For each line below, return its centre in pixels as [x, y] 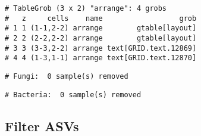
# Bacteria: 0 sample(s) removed [73, 95]
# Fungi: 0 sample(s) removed [67, 76]
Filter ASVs [42, 126]
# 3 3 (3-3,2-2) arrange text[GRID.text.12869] [101, 48]
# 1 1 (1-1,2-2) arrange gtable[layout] [101, 28]
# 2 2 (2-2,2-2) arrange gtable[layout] [101, 38]
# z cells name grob [101, 18]
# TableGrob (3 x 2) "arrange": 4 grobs [86, 8]
